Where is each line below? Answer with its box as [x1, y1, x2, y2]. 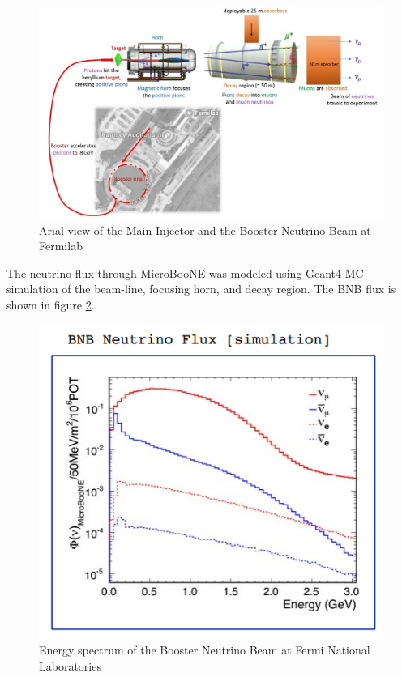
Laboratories [39, 657, 101, 674]
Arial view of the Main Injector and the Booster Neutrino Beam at [39, 221, 371, 238]
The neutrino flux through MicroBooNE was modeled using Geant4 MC [6, 264, 364, 281]
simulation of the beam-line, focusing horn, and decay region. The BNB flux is [6, 280, 396, 297]
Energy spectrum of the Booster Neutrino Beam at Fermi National [39, 641, 370, 658]
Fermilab [39, 237, 83, 254]
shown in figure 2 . [6, 296, 95, 313]
